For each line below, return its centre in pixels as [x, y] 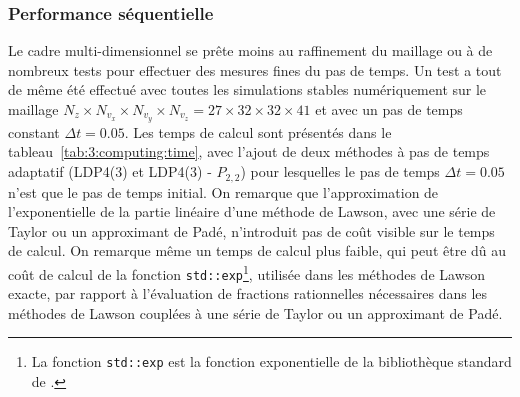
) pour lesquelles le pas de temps [340, 171]
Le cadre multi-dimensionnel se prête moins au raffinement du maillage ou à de [250, 50]
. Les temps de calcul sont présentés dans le [258, 131]
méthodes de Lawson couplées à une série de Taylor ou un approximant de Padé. [255, 312]
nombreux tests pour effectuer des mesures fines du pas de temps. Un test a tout [255, 69]
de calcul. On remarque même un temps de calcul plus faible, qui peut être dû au [257, 250]
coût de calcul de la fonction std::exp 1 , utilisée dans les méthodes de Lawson [247, 272]
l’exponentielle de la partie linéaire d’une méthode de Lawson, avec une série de [252, 211]
